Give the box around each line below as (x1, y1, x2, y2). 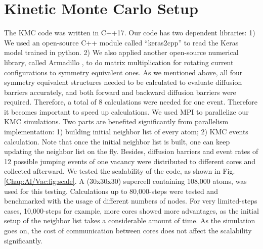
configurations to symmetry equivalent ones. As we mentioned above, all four (4, 67, 243, 77)
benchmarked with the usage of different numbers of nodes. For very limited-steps (4, 195, 257, 206)
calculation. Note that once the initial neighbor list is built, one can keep (4, 136, 230, 146)
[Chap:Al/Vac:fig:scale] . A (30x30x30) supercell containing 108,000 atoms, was (4, 176, 247, 186)
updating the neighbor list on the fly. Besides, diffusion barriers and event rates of (4, 146, 258, 157)
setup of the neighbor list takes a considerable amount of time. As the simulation (4, 215, 255, 226)
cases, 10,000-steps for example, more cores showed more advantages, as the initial (4, 205, 259, 216)
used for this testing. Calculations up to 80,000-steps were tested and (4, 185, 218, 196)
